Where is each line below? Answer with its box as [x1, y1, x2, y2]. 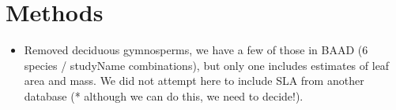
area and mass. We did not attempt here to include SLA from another [24, 72, 364, 89]
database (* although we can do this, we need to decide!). [24, 87, 304, 104]
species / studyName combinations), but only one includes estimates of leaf [24, 57, 390, 73]
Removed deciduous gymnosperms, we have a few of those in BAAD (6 [24, 42, 368, 58]
